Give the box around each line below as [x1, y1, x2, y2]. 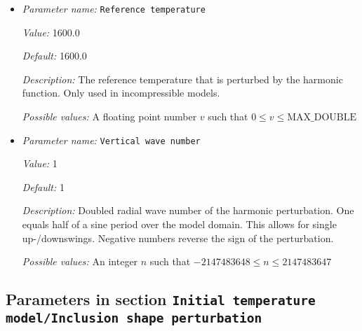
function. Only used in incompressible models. [22, 85, 220, 100]
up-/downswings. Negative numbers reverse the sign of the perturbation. [22, 230, 334, 245]
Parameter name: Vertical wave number [22, 132, 201, 147]
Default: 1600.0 [22, 48, 87, 63]
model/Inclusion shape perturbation [6, 311, 262, 326]
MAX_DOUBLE [287, 113, 357, 123]
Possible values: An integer [22, 254, 138, 269]
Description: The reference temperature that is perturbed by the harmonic [22, 71, 343, 86]
